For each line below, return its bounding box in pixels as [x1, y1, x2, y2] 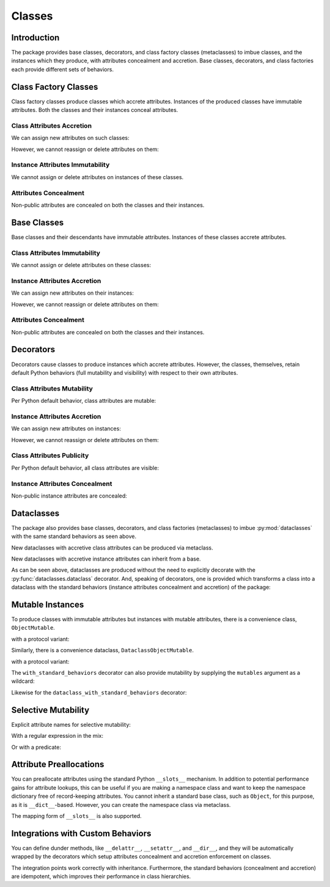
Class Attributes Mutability [11, 384, 93, 392]
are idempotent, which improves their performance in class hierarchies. [11, 873, 191, 880]
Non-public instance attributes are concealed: [11, 492, 128, 499]
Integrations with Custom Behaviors [11, 828, 152, 839]
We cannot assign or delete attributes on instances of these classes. [11, 173, 184, 180]
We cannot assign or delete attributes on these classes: [11, 262, 152, 268]
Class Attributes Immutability [11, 248, 101, 257]
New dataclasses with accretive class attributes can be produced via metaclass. [11, 544, 213, 551]
